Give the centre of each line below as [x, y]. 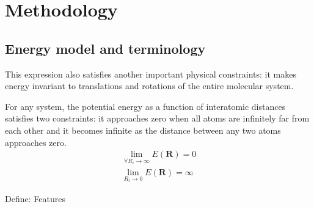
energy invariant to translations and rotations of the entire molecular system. [149, 86]
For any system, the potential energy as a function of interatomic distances [145, 106]
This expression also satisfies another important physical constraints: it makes [151, 74]
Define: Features [35, 198]
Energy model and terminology [105, 48]
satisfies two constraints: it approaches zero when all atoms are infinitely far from [157, 118]
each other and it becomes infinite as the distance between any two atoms [143, 130]
